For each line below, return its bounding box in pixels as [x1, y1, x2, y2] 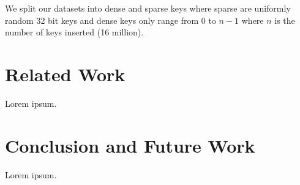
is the [274, 13, 295, 26]
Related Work [5, 61, 126, 86]
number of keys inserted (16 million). [5, 26, 144, 38]
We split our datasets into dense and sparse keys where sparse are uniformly [5, 2, 291, 14]
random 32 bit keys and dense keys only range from [5, 13, 199, 26]
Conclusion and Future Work [5, 132, 255, 158]
